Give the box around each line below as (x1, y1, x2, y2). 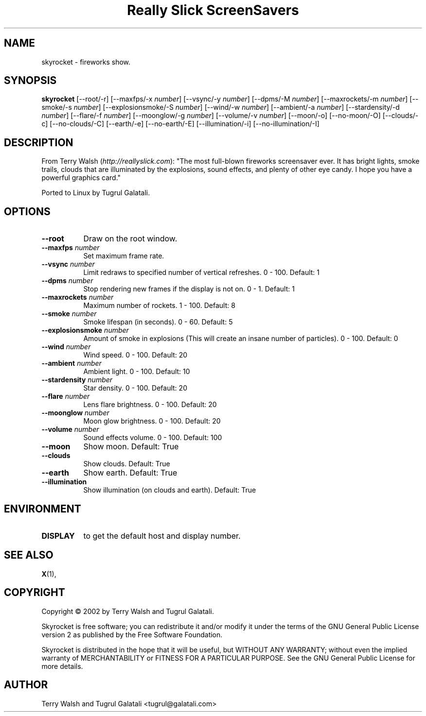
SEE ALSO (4, 549, 53, 562)
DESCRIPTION (4, 136, 73, 149)
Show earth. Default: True (83, 468, 177, 478)
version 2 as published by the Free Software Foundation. (41, 630, 223, 639)
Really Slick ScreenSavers (127, 2, 299, 18)
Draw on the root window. (83, 234, 177, 244)
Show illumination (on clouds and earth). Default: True (83, 486, 256, 494)
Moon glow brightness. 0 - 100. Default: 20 (83, 417, 221, 426)
